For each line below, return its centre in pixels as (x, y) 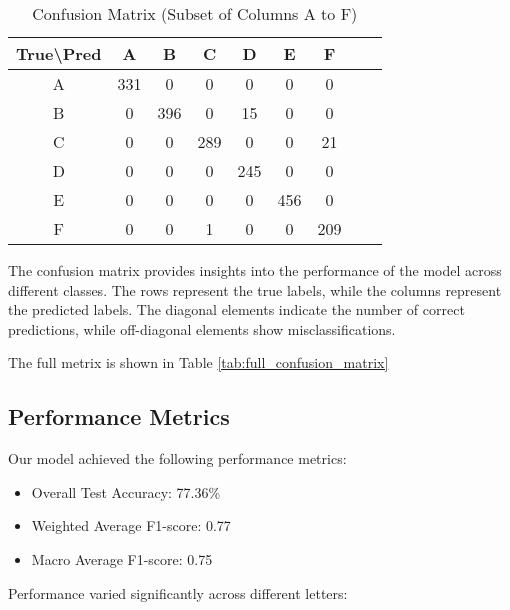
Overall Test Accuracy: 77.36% (126, 491)
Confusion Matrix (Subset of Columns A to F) (195, 13)
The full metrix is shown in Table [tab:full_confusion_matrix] (198, 362)
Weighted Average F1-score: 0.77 (131, 525)
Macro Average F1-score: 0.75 (122, 558)
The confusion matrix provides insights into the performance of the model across (255, 270)
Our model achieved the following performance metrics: (177, 458)
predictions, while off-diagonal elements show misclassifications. (202, 328)
